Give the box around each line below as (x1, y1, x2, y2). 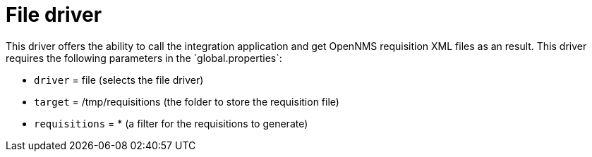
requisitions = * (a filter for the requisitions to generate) (34, 117, 308, 130)
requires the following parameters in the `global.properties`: (6, 51, 282, 64)
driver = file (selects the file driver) (34, 73, 204, 86)
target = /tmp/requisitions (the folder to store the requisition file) (34, 95, 339, 108)
